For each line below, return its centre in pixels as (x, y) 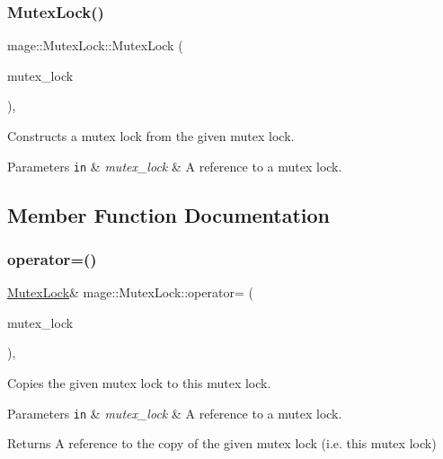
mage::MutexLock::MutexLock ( (95, 45)
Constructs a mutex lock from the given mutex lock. (151, 136)
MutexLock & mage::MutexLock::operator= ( (130, 292)
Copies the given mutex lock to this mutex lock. (139, 383)
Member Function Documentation (169, 214)
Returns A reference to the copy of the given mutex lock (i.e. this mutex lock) (222, 443)
